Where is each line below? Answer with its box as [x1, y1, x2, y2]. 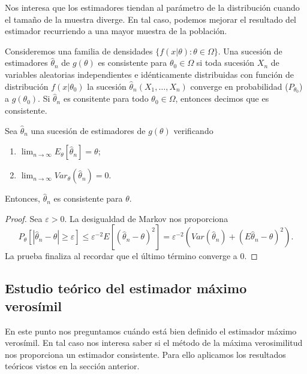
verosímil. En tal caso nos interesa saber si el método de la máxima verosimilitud [5, 336, 303, 349]
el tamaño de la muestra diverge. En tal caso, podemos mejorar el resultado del [5, 13, 296, 25]
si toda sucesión [196, 56, 255, 69]
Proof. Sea [5, 212, 43, 224]
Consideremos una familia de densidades [5, 44, 153, 57]
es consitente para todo [63, 92, 149, 105]
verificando [173, 124, 213, 136]
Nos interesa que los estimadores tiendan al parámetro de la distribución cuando [5, 1, 300, 13]
